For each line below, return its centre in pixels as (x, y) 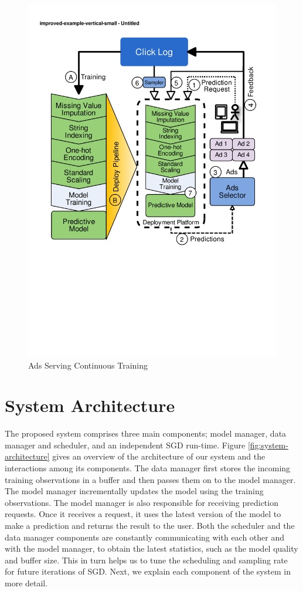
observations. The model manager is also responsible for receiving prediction (142, 502)
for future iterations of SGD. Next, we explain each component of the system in (148, 571)
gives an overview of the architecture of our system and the (159, 456)
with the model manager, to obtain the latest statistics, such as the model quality (151, 548)
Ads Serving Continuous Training (88, 365)
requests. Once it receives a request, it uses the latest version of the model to (143, 514)
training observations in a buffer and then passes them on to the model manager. (150, 479)
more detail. (26, 582)
